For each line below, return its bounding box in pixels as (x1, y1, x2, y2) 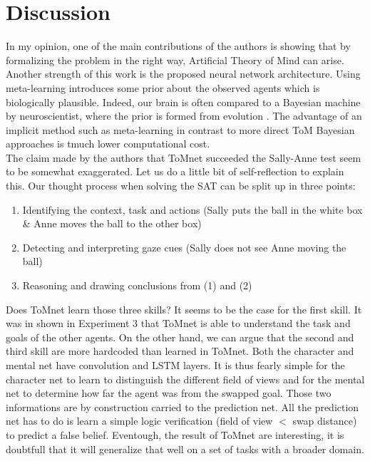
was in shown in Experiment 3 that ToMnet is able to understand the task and (6, 316, 351, 331)
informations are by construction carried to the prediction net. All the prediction (6, 399, 359, 414)
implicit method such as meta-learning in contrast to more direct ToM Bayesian (6, 122, 355, 137)
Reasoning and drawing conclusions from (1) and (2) (22, 278, 252, 293)
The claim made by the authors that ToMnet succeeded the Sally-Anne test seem (6, 150, 361, 165)
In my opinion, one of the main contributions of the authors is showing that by (6, 38, 351, 53)
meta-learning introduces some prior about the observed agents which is (6, 80, 320, 95)
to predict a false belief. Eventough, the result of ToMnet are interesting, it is (6, 427, 344, 442)
